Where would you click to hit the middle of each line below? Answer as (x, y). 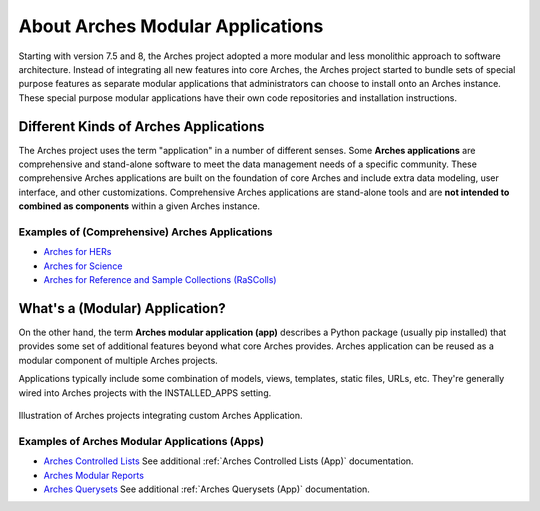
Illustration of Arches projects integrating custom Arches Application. (160, 415)
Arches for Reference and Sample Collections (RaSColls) (160, 280)
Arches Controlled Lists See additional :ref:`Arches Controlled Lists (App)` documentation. (228, 461)
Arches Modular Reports (94, 475)
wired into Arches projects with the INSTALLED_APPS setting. (145, 392)
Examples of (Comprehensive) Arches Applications (145, 232)
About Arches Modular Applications (171, 26)
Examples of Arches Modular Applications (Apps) (141, 441)
